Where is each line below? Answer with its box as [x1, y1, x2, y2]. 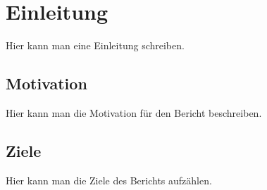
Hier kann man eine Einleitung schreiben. [6, 38, 185, 53]
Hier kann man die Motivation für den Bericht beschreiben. [6, 105, 262, 120]
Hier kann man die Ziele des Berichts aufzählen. [6, 172, 212, 187]
